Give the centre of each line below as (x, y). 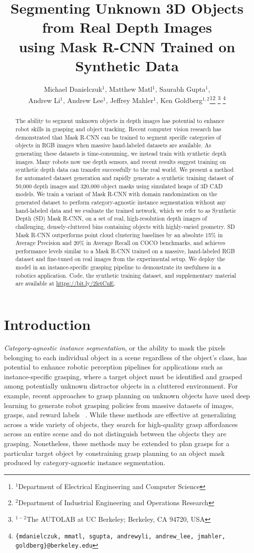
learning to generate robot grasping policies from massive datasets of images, (119, 405)
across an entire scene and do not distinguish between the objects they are (115, 434)
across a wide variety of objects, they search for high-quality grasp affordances (121, 424)
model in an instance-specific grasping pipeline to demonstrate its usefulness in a (118, 267)
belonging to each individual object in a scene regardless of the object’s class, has (126, 357)
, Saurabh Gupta (180, 89)
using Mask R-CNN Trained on (127, 46)
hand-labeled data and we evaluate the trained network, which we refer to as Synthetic (126, 210)
